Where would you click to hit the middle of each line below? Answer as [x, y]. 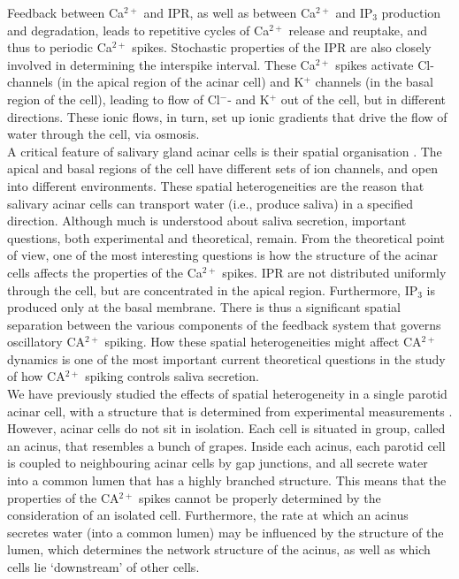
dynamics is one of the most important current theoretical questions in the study [226, 358]
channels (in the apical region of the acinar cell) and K [156, 82]
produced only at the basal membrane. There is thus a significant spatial [204, 307]
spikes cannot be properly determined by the [260, 497]
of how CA [36, 376]
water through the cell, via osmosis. [103, 134]
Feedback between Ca [66, 12]
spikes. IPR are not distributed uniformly [334, 272]
